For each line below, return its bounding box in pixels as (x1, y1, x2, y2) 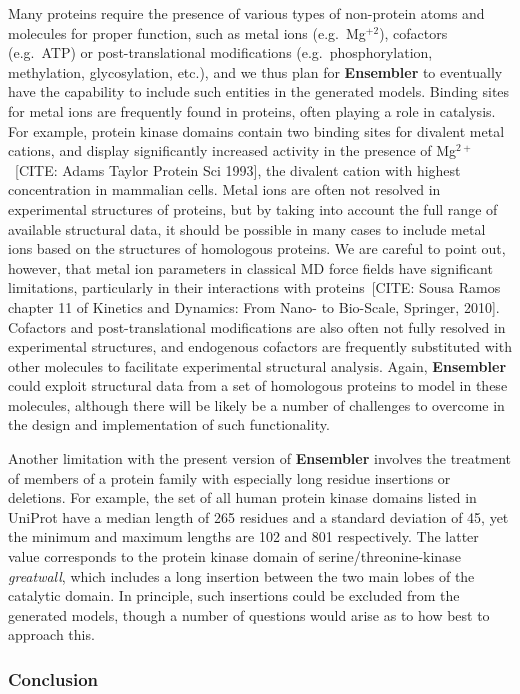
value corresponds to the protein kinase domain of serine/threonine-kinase (8, 546, 461, 567)
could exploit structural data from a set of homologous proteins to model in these (8, 375, 508, 396)
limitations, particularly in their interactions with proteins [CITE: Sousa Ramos (8, 277, 501, 298)
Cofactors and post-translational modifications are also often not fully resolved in (8, 316, 506, 337)
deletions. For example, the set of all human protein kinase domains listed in (8, 487, 477, 508)
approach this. (8, 624, 95, 645)
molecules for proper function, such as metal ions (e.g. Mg (8, 22, 366, 43)
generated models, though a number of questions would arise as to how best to (8, 604, 490, 625)
